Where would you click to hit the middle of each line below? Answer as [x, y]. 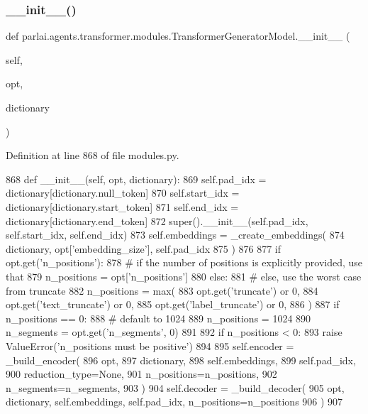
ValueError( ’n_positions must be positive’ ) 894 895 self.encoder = [150, 345]
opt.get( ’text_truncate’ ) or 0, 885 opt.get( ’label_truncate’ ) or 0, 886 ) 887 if [173, 304]
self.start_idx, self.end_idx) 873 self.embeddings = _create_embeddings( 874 [175, 235]
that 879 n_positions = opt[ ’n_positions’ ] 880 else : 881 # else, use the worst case [184, 276]
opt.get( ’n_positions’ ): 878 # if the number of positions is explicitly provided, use [184, 262]
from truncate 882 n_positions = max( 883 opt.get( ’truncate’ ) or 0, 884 [162, 290]
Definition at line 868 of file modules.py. [93, 155]
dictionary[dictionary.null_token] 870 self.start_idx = [123, 193]
